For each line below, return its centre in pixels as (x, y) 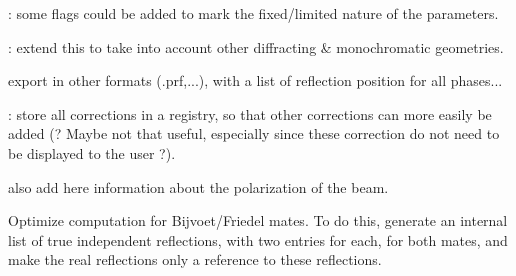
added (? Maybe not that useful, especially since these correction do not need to (254, 133)
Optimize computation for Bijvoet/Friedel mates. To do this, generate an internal (258, 220)
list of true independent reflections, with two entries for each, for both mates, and (258, 239)
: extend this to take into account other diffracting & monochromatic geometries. (256, 46)
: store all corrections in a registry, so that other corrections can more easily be (250, 113)
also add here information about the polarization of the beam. (198, 186)
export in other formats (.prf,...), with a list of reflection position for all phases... (255, 80)
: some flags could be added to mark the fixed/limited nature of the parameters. (253, 13)
